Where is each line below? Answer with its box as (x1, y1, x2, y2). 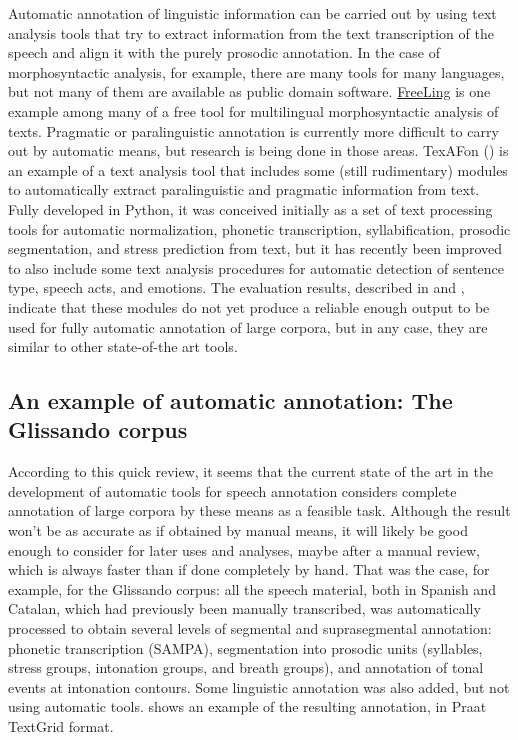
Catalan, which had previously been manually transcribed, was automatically (8, 598, 481, 619)
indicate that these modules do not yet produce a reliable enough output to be (8, 296, 490, 317)
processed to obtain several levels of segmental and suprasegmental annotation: (8, 618, 492, 639)
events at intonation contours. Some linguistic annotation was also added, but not (8, 676, 510, 697)
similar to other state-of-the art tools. (8, 336, 238, 357)
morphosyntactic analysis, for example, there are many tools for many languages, (8, 61, 505, 82)
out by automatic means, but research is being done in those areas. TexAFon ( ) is (8, 140, 509, 161)
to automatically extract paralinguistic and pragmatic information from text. (8, 179, 480, 200)
